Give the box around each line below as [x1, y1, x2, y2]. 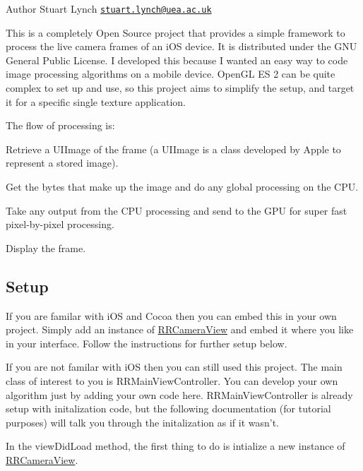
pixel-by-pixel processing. [6, 217, 114, 232]
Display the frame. [6, 240, 86, 255]
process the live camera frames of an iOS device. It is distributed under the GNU [6, 39, 357, 54]
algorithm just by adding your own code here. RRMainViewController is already [6, 387, 353, 402]
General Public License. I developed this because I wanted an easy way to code [6, 52, 348, 67]
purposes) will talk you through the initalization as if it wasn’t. [6, 415, 279, 429]
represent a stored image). [6, 155, 119, 170]
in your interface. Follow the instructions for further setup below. [6, 335, 287, 350]
